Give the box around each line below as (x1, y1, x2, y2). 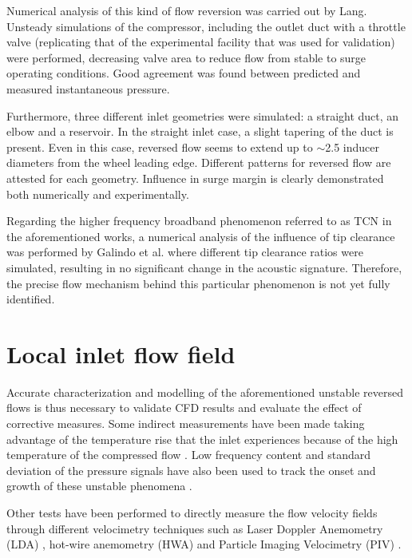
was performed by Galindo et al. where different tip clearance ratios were (6, 243, 363, 260)
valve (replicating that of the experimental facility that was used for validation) (6, 34, 395, 50)
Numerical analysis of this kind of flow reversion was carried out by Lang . (6, 2, 367, 18)
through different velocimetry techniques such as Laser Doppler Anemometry (6, 520, 383, 536)
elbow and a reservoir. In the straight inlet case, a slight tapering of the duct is (6, 123, 394, 140)
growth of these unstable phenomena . (6, 477, 192, 494)
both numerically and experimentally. (6, 185, 189, 202)
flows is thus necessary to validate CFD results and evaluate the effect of (6, 399, 362, 416)
